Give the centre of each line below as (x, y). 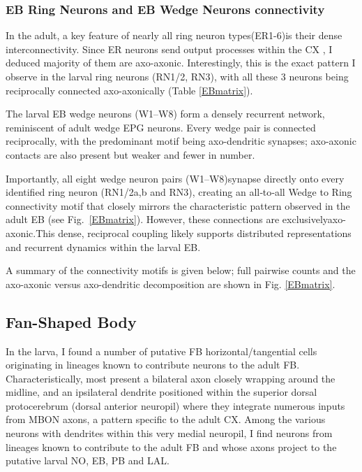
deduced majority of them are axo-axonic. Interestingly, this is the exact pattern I (181, 63)
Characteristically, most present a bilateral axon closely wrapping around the (171, 378)
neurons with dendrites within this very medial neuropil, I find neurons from (169, 433)
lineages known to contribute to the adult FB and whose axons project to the (171, 446)
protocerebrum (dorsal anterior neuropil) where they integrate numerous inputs (175, 405)
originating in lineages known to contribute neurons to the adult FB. (153, 365)
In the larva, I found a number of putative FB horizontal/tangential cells (161, 351)
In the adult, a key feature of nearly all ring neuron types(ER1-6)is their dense (174, 35)
